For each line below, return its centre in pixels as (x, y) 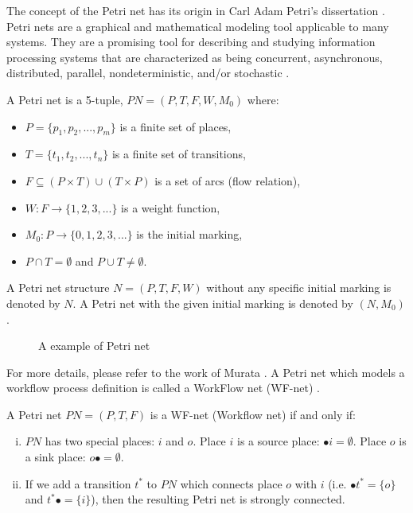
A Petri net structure (58, 288)
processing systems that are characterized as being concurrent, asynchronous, (195, 57)
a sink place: (55, 457)
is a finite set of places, (175, 126)
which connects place (231, 483)
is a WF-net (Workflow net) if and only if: (253, 414)
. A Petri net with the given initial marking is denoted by (213, 303)
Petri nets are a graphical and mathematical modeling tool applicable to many (198, 26)
